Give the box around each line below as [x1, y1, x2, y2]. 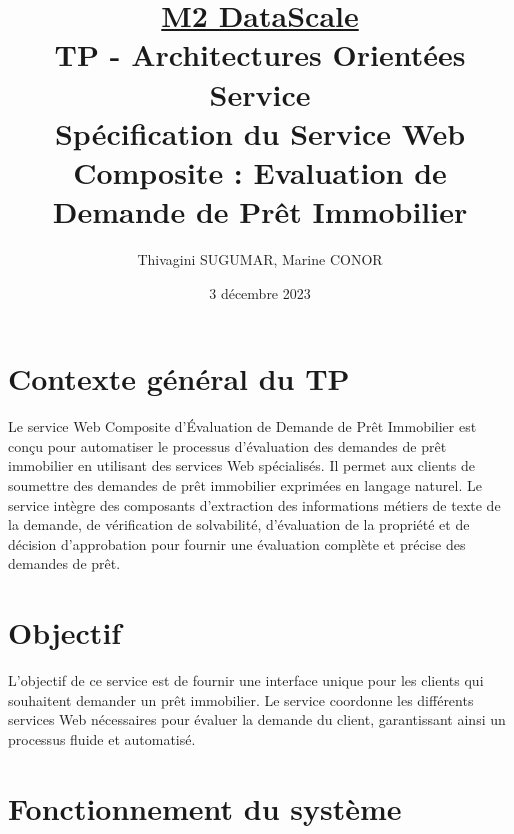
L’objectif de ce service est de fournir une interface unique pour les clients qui [8, 670, 484, 691]
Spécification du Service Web [54, 112, 466, 153]
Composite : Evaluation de [73, 151, 447, 192]
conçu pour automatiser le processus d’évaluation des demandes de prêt [8, 435, 447, 456]
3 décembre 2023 [209, 282, 311, 303]
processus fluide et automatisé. [8, 728, 196, 749]
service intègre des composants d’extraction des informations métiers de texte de [8, 494, 501, 515]
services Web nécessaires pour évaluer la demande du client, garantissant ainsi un [8, 709, 506, 730]
